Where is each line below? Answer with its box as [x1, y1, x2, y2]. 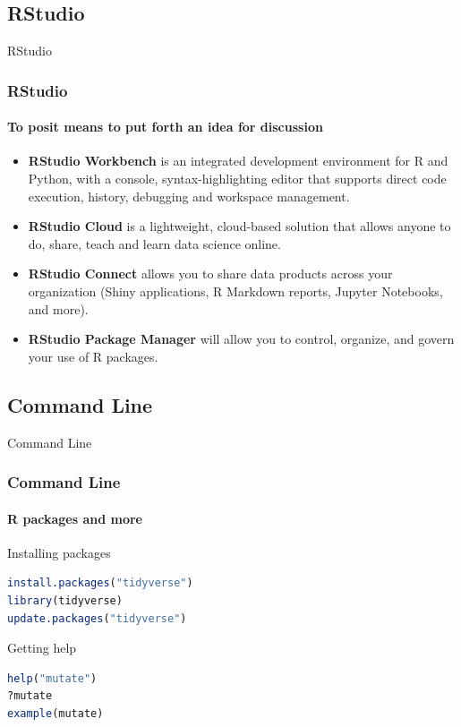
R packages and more [7, 509, 142, 527]
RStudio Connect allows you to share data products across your [28, 264, 393, 283]
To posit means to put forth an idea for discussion [7, 117, 323, 136]
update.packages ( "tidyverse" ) [7, 612, 187, 625]
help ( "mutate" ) [7, 671, 98, 685]
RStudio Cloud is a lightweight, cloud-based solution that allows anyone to [28, 217, 451, 235]
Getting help [7, 638, 77, 657]
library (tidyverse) [7, 594, 123, 607]
